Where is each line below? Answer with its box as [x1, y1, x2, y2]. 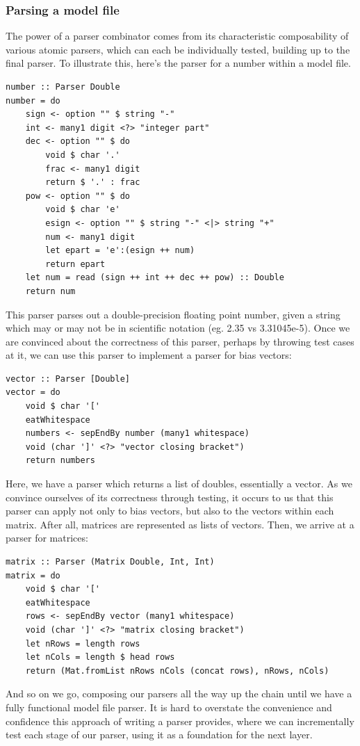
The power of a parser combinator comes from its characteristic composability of [6, 29, 349, 43]
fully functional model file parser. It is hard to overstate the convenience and [6, 699, 332, 714]
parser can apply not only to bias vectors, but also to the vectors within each [6, 503, 334, 518]
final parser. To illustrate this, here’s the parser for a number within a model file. [6, 56, 351, 70]
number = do [6, 95, 60, 106]
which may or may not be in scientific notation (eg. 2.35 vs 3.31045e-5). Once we [6, 321, 350, 335]
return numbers [25, 455, 95, 466]
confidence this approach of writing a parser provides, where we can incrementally [6, 713, 354, 728]
